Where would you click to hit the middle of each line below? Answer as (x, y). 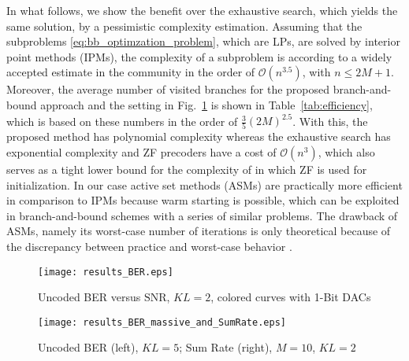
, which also (346, 151)
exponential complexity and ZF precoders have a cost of (141, 151)
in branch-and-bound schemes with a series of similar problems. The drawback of (202, 215)
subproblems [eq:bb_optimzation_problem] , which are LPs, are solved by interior (203, 41)
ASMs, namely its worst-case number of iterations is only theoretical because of (199, 231)
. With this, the (330, 121)
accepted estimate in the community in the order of (131, 72)
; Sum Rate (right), (226, 347)
